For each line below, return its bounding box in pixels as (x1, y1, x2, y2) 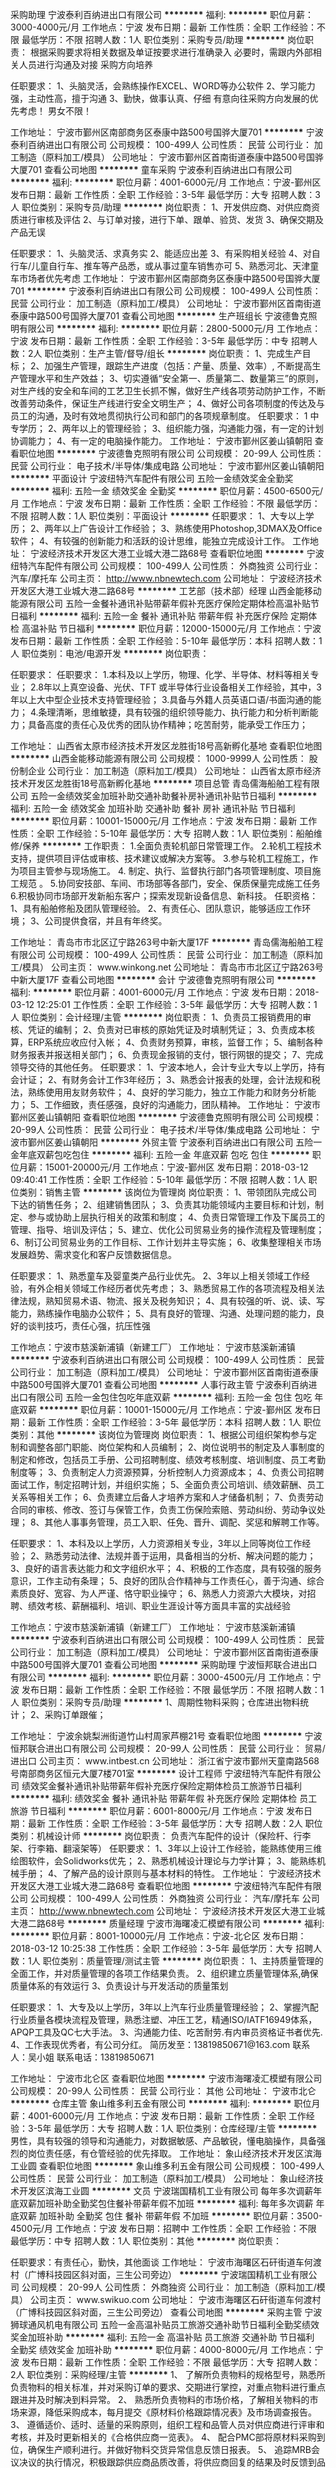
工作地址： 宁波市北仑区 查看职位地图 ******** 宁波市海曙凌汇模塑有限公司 (10, 2073, 323, 2084)
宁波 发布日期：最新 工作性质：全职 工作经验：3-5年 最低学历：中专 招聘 (10, 335, 310, 347)
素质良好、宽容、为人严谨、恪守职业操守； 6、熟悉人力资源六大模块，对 (10, 1588, 308, 1599)
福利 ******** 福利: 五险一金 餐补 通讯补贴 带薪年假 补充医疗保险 (18, 610, 289, 622)
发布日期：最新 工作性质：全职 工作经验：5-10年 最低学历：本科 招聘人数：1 (10, 635, 323, 647)
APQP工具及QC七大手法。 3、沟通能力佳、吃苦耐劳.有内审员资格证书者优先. (10, 2026, 323, 2038)
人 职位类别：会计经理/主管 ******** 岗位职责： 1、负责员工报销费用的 (10, 1011, 303, 1023)
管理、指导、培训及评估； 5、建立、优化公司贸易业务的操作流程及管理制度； (10, 1224, 325, 1235)
